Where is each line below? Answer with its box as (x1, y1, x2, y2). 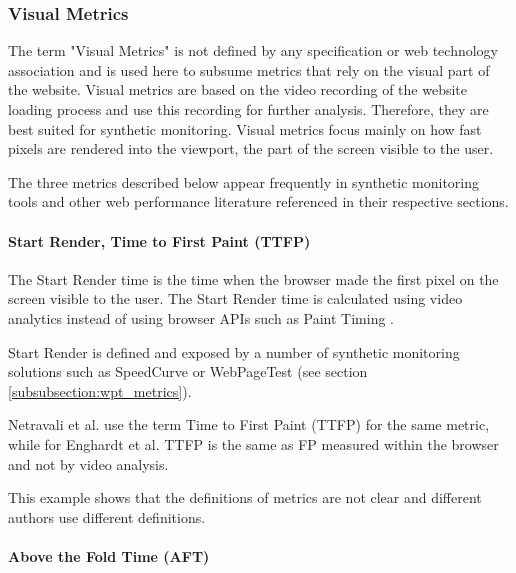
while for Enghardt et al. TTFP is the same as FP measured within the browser (8, 433, 499, 454)
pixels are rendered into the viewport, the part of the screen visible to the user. (8, 138, 494, 159)
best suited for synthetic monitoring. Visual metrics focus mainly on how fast (8, 118, 482, 139)
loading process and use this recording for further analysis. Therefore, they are (8, 99, 489, 119)
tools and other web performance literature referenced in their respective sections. (8, 191, 509, 212)
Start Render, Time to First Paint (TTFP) (8, 230, 311, 251)
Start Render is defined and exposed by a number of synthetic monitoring (8, 341, 460, 362)
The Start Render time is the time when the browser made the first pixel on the (8, 268, 499, 289)
